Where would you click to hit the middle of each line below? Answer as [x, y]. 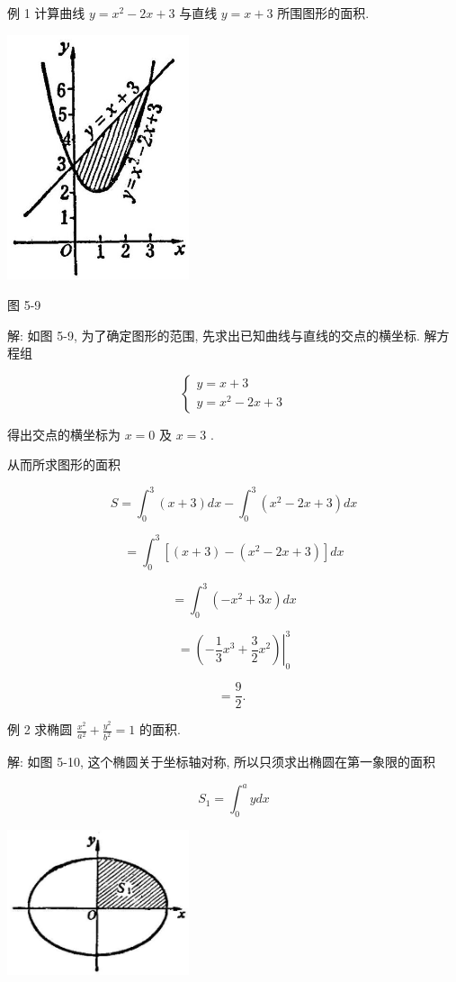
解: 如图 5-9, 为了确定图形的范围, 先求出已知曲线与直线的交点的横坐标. [214, 335]
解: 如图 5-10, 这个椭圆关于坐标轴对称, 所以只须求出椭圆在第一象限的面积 [221, 762]
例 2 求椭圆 [40, 729]
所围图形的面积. [323, 13]
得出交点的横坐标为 [64, 434]
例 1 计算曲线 [46, 13]
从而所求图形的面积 [64, 464]
